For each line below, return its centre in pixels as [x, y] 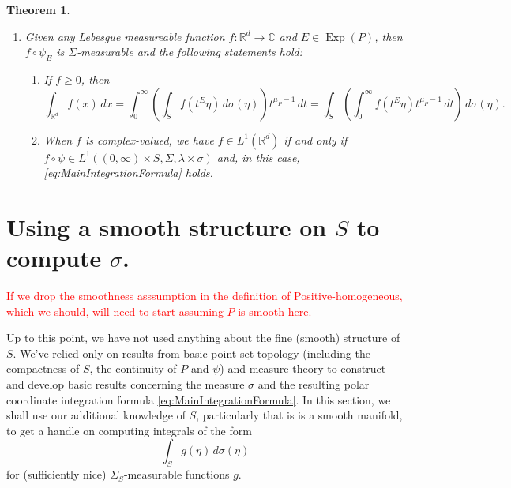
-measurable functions [177, 474]
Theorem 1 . [38, 9]
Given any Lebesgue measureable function [125, 36]
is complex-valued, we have [149, 139]
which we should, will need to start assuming [115, 311]
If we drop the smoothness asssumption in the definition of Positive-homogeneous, [205, 296]
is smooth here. [275, 311]
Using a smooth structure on [167, 226]
